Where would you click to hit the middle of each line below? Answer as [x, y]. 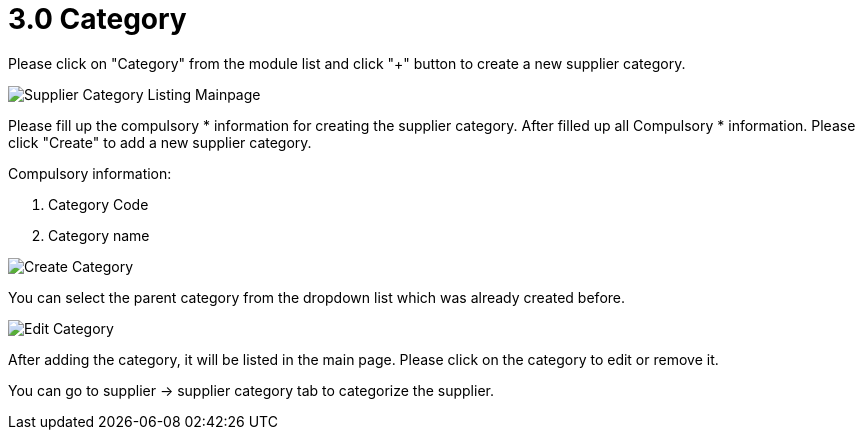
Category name [99, 235]
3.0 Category [97, 19]
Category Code [98, 204]
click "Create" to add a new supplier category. [160, 142]
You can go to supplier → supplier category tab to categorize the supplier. [251, 390]
